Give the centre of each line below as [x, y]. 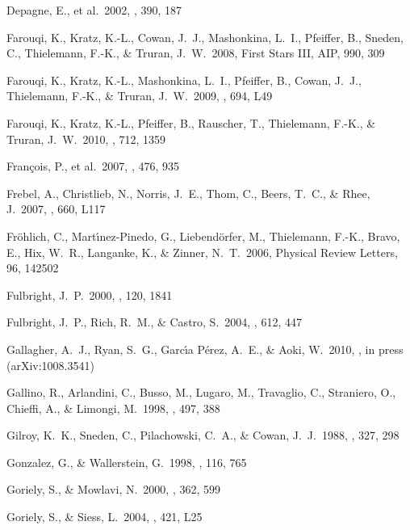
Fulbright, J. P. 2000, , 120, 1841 [90, 294]
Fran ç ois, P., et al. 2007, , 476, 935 [93, 166]
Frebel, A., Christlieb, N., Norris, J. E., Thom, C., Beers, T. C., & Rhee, [188, 193]
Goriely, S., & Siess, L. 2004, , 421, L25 [105, 517]
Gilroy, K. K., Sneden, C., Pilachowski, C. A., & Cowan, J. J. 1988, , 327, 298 [203, 435]
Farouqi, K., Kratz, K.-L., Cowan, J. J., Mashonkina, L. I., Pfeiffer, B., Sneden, [205, 37]
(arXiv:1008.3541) [50, 365]
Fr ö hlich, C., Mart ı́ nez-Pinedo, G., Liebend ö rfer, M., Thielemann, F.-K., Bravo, [203, 236]
